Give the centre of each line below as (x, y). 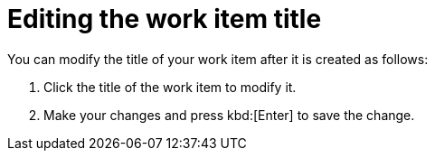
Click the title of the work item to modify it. (170, 87)
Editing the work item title (165, 19)
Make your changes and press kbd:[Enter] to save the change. (229, 115)
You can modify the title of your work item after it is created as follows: (218, 59)
